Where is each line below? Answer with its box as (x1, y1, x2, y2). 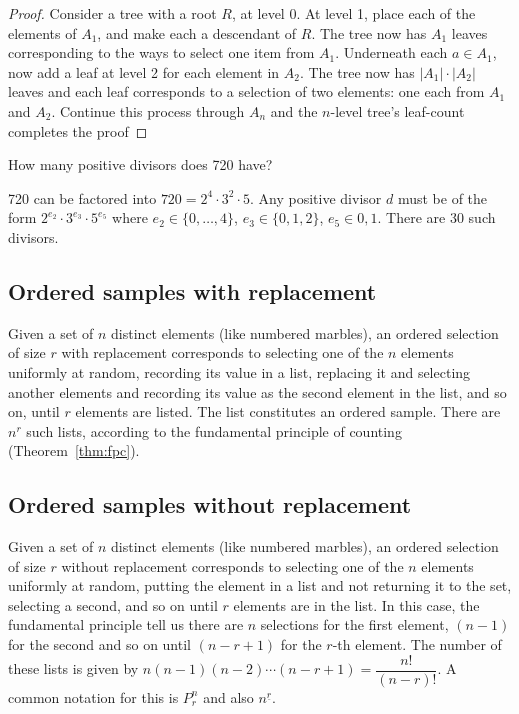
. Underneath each (335, 42, 448, 63)
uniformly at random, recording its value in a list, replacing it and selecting (8, 361, 471, 382)
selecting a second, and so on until (8, 594, 218, 615)
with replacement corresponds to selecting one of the (61, 342, 384, 363)
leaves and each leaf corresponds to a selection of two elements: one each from (8, 81, 485, 102)
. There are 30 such (377, 207, 496, 228)
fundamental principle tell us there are (8, 614, 244, 635)
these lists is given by (8, 658, 139, 679)
